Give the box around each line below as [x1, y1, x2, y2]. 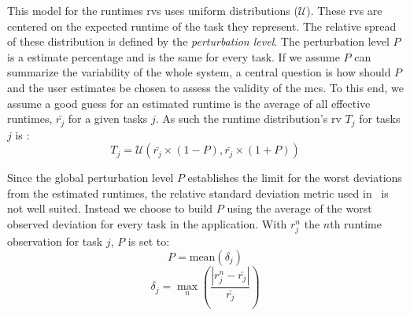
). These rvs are [306, 2, 382, 18]
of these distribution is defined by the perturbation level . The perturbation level [7, 33, 390, 50]
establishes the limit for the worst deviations [187, 169, 402, 186]
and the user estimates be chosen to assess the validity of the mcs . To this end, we [7, 79, 404, 95]
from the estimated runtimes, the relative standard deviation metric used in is [7, 184, 389, 201]
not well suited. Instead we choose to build [7, 200, 213, 217]
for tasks [359, 110, 401, 127]
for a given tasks [68, 110, 148, 127]
